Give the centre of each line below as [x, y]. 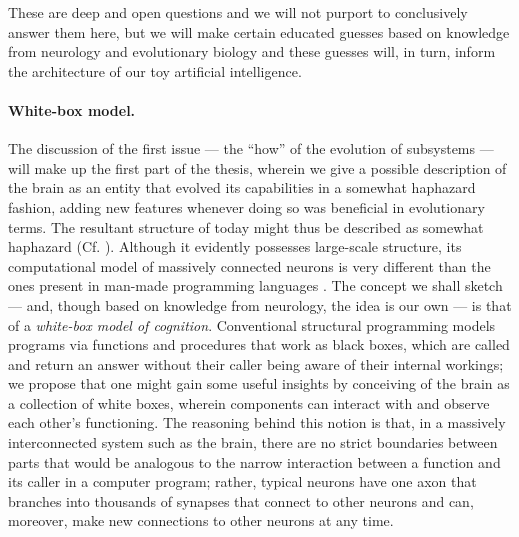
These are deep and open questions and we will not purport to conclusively [238, 12]
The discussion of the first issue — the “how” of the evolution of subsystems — [251, 148]
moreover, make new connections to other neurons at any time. [201, 520]
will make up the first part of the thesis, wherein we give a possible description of [257, 167]
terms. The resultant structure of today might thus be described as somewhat [246, 226]
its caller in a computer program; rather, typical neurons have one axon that [242, 481]
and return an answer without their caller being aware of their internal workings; [256, 363]
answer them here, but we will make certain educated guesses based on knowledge [259, 31]
